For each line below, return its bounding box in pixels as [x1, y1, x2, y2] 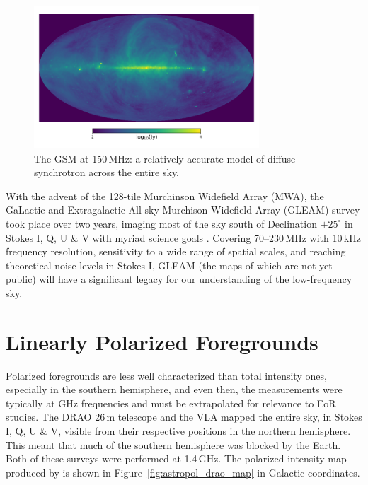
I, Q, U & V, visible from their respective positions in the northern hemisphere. [6, 423, 351, 438]
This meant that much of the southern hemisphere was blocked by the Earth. [6, 437, 341, 452]
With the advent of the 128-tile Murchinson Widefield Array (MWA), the [6, 188, 324, 203]
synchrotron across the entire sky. [34, 165, 180, 180]
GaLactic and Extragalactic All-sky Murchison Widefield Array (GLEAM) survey [6, 202, 360, 217]
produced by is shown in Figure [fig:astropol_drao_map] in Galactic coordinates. [6, 464, 360, 479]
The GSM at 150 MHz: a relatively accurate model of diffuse [34, 151, 296, 165]
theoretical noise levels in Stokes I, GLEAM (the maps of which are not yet [6, 257, 333, 272]
